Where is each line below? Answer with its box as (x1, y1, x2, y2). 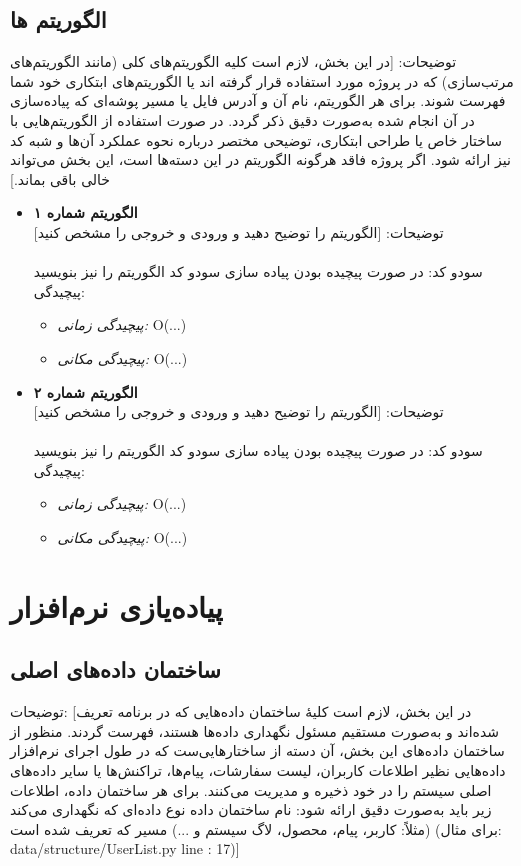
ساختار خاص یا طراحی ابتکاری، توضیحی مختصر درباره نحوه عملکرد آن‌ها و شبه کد (10, 129, 502, 150)
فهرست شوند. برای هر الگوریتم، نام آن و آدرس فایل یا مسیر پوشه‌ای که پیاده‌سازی (10, 90, 506, 111)
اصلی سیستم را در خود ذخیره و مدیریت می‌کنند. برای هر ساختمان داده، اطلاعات (10, 779, 492, 800)
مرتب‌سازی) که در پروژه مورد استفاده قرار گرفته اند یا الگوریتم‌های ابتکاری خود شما (10, 70, 514, 91)
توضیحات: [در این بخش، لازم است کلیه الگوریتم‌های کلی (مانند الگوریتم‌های (10, 51, 457, 72)
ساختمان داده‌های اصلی (10, 654, 221, 685)
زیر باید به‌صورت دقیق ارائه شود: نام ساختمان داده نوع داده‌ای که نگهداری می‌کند (10, 799, 492, 820)
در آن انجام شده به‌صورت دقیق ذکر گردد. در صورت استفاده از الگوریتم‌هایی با (10, 109, 475, 130)
